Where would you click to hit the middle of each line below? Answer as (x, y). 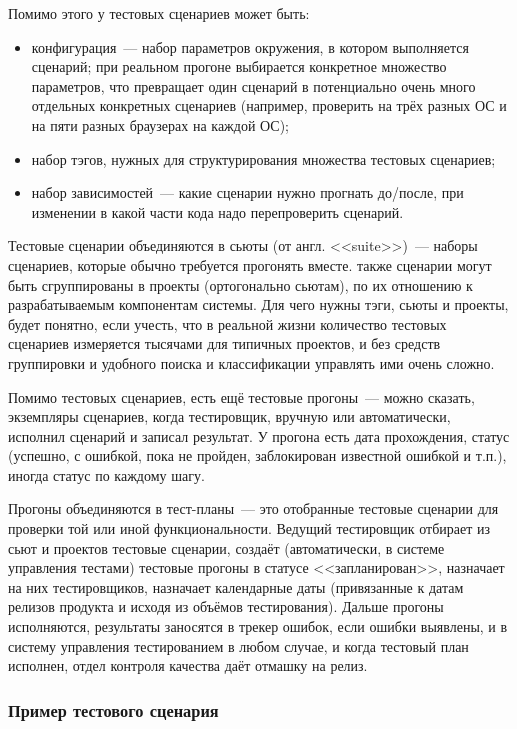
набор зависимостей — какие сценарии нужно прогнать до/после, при (247, 192)
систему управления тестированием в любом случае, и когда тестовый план (238, 645)
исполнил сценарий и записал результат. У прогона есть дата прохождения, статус (259, 435)
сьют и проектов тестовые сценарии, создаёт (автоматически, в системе (226, 547)
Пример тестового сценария (113, 709)
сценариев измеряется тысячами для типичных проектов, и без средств (224, 343)
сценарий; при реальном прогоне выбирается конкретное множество (239, 66)
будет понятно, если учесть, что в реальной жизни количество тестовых (227, 323)
